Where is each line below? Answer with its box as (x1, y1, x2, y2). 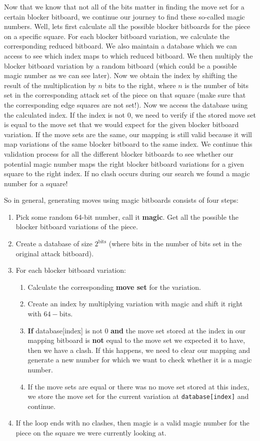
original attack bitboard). (15, 248, 94, 258)
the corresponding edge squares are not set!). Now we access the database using (4, 99, 248, 110)
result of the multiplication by (4, 80, 96, 90)
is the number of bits (184, 80, 249, 90)
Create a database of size (15, 238, 92, 249)
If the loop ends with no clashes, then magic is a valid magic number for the (15, 417, 249, 428)
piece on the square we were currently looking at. (15, 427, 166, 438)
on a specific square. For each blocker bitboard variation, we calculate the (4, 31, 229, 41)
